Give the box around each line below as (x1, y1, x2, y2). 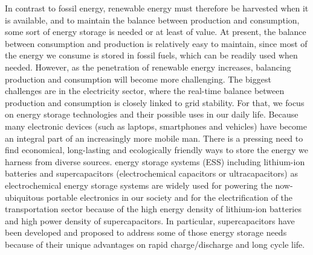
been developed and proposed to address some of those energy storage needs (5, 226, 287, 239)
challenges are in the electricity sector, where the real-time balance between (5, 84, 285, 97)
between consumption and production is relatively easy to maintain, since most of (5, 37, 308, 49)
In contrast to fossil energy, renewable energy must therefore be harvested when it (5, 2, 309, 14)
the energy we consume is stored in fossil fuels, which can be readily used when (5, 49, 298, 61)
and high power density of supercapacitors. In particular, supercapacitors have (5, 214, 295, 227)
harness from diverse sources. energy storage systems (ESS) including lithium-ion (5, 155, 305, 168)
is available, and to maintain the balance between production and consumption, (5, 13, 300, 26)
